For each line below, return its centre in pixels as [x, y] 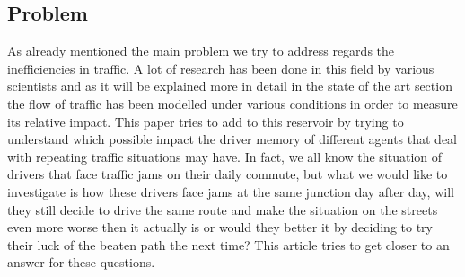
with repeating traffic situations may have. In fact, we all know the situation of [225, 156]
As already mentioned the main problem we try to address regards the [201, 51]
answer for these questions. [81, 262]
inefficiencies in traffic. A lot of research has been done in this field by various [221, 68]
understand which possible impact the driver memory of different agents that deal [232, 139]
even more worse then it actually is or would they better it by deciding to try [220, 227]
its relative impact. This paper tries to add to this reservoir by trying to [206, 121]
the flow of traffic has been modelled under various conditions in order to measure [232, 103]
